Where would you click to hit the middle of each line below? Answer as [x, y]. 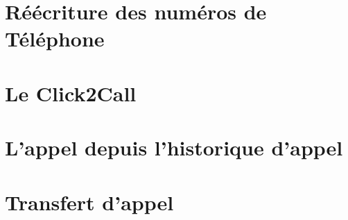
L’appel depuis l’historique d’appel [174, 147]
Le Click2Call [71, 93]
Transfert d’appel [89, 202]
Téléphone [55, 39]
